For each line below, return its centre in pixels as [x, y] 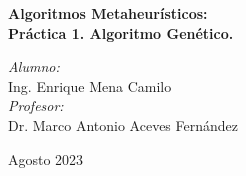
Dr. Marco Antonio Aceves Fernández [123, 124]
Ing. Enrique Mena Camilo [90, 85]
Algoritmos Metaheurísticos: [108, 13]
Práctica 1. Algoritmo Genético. [121, 32]
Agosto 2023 [46, 158]
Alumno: [34, 66]
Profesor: [36, 105]
